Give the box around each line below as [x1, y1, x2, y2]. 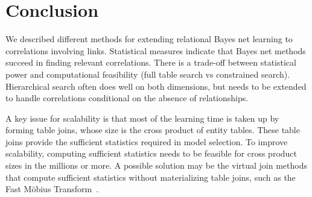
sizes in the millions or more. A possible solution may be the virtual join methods [5, 159, 307, 172]
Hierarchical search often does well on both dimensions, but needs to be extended [5, 80, 307, 92]
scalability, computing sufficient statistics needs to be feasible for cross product [5, 147, 298, 160]
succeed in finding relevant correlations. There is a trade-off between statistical [5, 56, 296, 69]
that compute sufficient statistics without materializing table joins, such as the [5, 170, 296, 183]
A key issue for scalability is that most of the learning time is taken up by [5, 111, 279, 124]
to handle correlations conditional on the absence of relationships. [5, 92, 249, 104]
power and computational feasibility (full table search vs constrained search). [5, 67, 290, 80]
